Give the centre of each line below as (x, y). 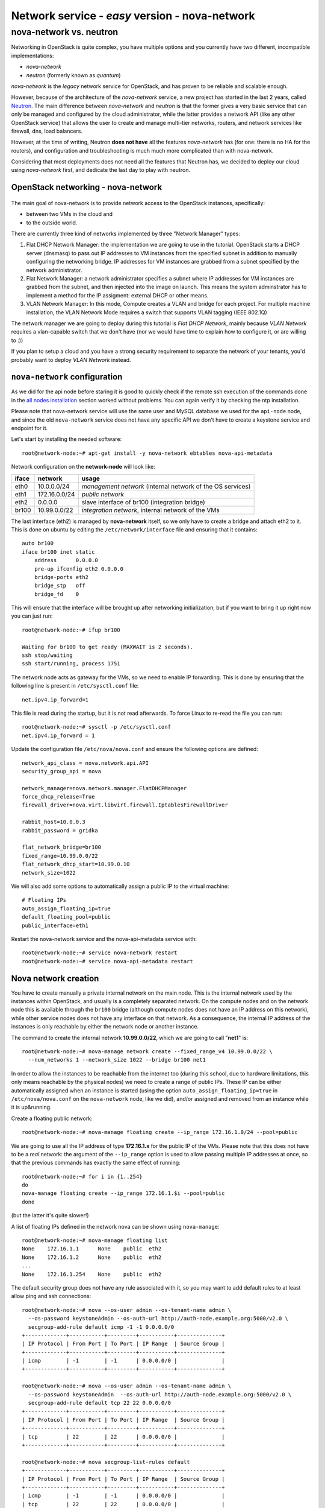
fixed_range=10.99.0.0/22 (60, 856)
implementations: (32, 55)
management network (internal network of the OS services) (166, 486)
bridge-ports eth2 (61, 577)
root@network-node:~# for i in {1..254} (82, 1177)
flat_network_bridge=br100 (62, 847)
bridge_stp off (60, 586)
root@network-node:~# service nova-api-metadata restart (108, 961)
